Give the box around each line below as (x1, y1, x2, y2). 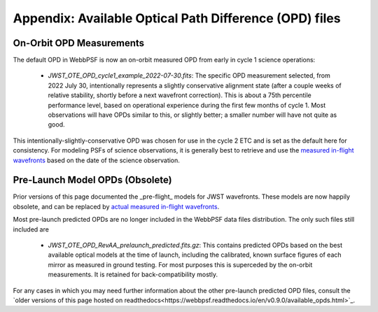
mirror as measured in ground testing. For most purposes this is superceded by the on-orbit (48, 260, 313, 269)
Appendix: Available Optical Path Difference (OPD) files (13, 10, 341, 26)
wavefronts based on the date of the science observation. (13, 156, 180, 164)
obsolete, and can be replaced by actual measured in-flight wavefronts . (13, 202, 220, 211)
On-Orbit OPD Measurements (13, 37, 145, 49)
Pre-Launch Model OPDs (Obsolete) (13, 174, 172, 186)
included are (13, 225, 49, 234)
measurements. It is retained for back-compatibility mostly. (48, 270, 218, 279)
